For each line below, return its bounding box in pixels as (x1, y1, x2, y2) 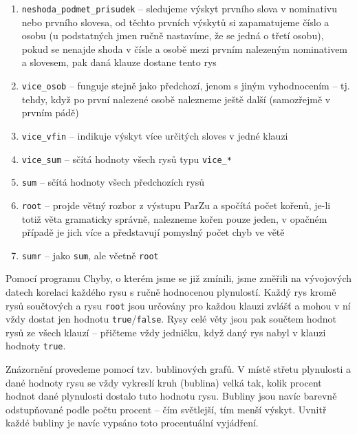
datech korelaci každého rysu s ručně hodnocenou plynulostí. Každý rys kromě (6, 284, 336, 299)
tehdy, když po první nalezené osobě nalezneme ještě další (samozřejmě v (21, 91, 331, 106)
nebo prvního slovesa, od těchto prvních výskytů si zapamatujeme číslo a (21, 14, 329, 29)
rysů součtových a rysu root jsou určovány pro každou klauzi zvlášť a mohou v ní (6, 298, 351, 312)
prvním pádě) (21, 105, 79, 120)
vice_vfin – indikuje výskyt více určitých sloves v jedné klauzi (21, 128, 288, 142)
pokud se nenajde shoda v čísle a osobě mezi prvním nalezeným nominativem (21, 41, 348, 56)
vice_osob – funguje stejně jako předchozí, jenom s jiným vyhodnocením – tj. (21, 78, 350, 93)
